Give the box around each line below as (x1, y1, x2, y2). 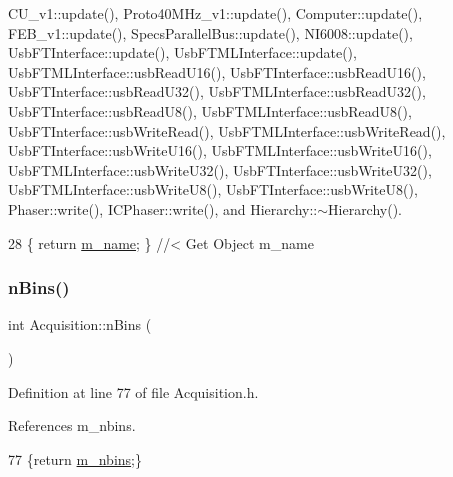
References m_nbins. (8, 415, 136, 436)
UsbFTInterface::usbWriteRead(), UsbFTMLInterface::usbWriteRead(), (8, 120, 446, 141)
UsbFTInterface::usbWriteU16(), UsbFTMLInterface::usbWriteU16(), (8, 140, 432, 161)
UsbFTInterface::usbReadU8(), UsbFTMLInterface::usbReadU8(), (8, 100, 412, 121)
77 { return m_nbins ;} (8, 448, 142, 469)
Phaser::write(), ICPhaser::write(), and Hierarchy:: (8, 198, 318, 219)
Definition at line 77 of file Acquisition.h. (8, 381, 259, 402)
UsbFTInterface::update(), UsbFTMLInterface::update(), (8, 42, 357, 63)
